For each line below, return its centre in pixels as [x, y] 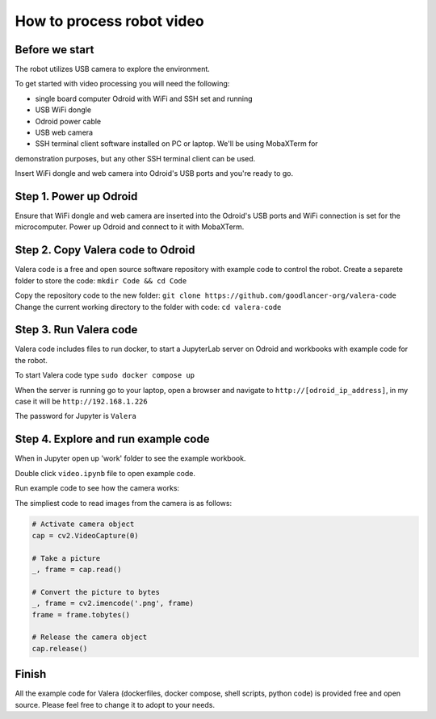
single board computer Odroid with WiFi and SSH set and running [144, 98]
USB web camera [64, 132]
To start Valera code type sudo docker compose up [105, 375]
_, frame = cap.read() [77, 570]
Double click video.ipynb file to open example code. [105, 473]
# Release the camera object [90, 637]
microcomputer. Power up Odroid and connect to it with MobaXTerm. [130, 227]
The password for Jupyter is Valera [76, 416]
